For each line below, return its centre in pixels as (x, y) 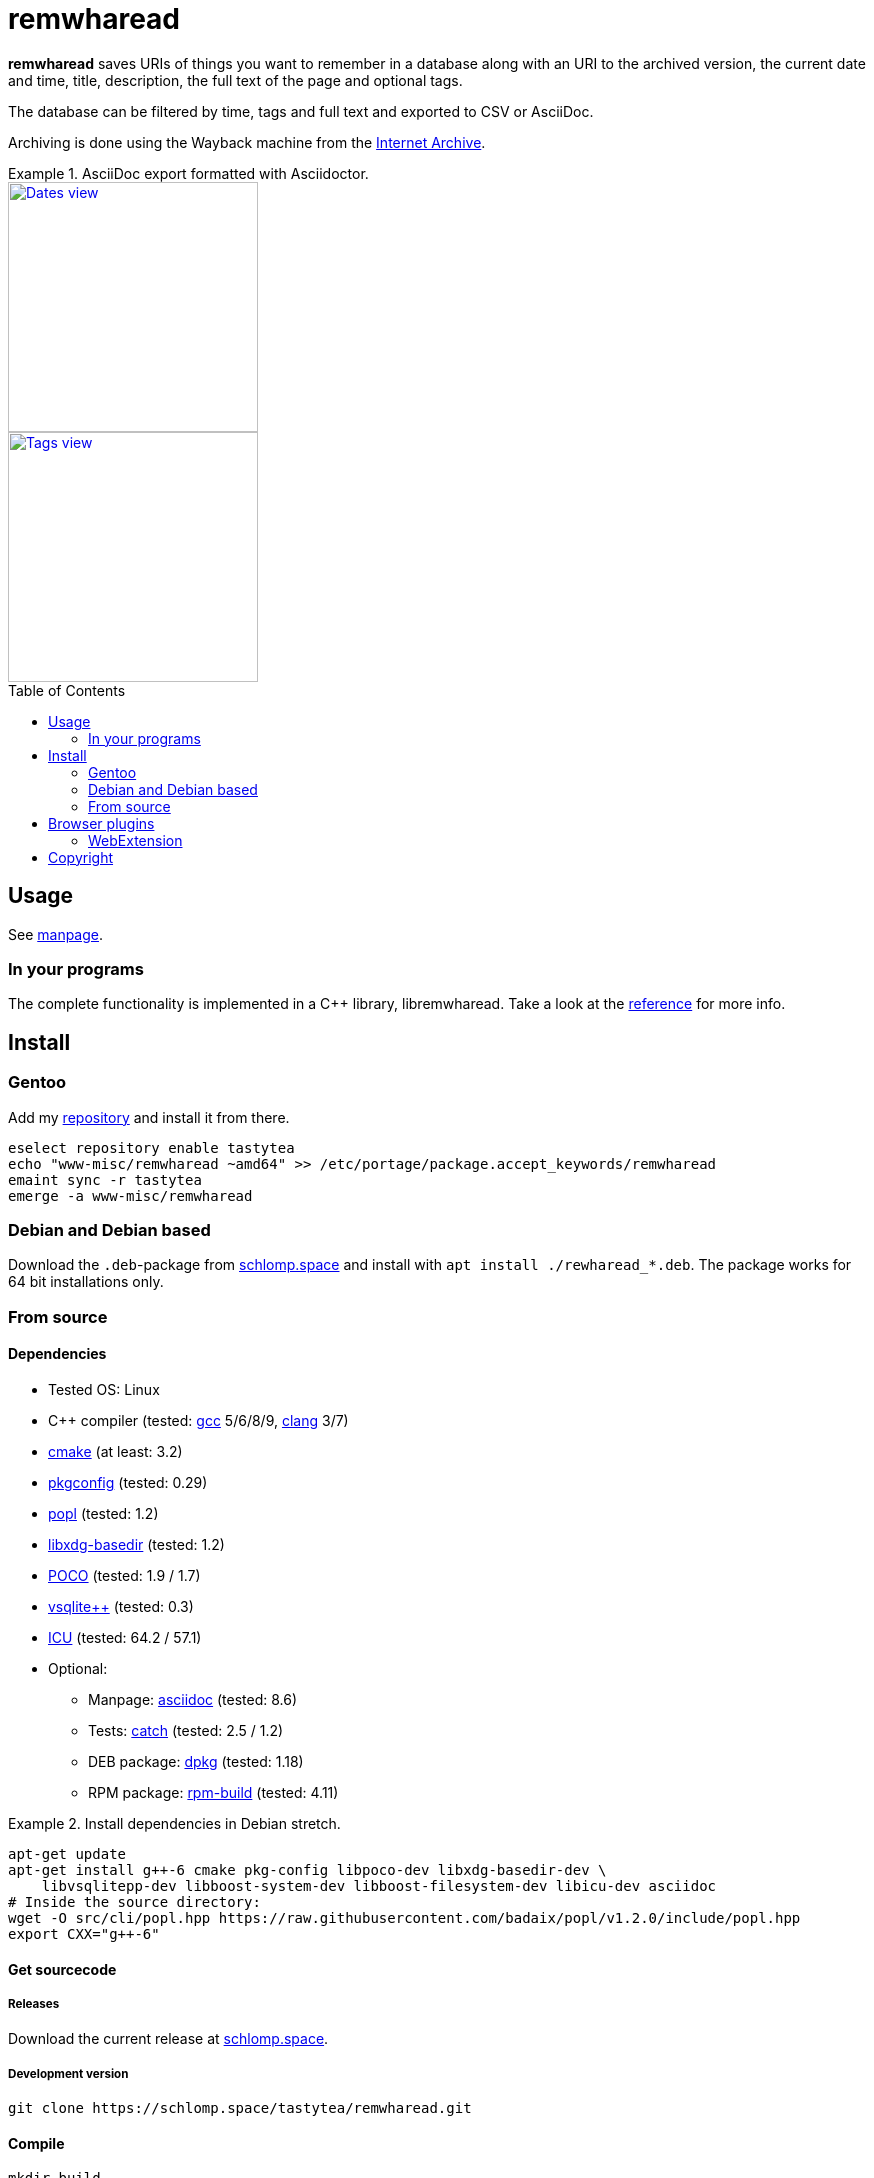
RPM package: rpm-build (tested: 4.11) (213, 1792)
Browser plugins (101, 823)
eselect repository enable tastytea (151, 1147)
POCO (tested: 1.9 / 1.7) (124, 1575)
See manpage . (56, 934)
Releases (34, 2003)
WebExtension (135, 840)
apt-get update (67, 1853)
